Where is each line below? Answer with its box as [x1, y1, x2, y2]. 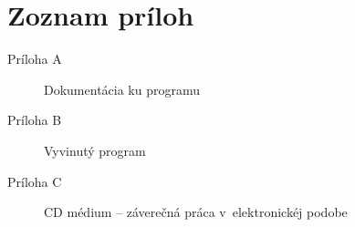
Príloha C [7, 171, 62, 191]
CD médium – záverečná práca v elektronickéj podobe [44, 202, 348, 222]
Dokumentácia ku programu [44, 79, 201, 98]
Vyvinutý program [44, 140, 146, 160]
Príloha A [7, 49, 62, 68]
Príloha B [7, 110, 62, 129]
